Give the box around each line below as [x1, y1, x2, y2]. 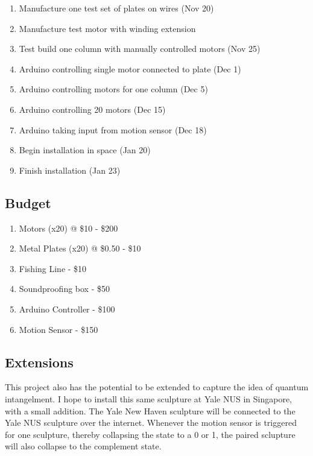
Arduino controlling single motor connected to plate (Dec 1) [19, 62, 241, 75]
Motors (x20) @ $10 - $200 [19, 221, 118, 234]
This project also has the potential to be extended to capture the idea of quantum [5, 381, 309, 393]
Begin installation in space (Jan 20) [19, 144, 151, 156]
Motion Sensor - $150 [19, 323, 98, 335]
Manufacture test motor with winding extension [19, 22, 196, 34]
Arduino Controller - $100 [19, 302, 115, 315]
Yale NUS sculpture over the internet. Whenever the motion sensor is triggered [5, 416, 297, 429]
